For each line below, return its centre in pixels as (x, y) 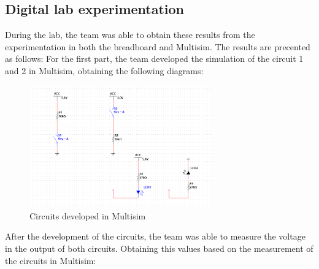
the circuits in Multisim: (51, 260)
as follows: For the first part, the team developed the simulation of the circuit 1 (154, 59)
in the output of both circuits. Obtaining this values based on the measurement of (159, 248)
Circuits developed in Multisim (88, 215)
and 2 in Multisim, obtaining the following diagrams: (104, 70)
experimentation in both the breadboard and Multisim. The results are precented (158, 46)
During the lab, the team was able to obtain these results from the (130, 35)
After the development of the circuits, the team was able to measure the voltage (155, 236)
